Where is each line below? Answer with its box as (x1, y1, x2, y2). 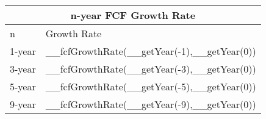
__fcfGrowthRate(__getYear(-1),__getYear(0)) (45, 44, 256, 58)
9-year (10, 97, 36, 111)
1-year (10, 44, 36, 58)
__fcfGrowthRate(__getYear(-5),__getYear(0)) (45, 79, 256, 93)
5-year (10, 79, 36, 93)
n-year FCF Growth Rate (70, 8, 196, 22)
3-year (10, 62, 36, 76)
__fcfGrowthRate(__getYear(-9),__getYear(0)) (45, 97, 256, 111)
